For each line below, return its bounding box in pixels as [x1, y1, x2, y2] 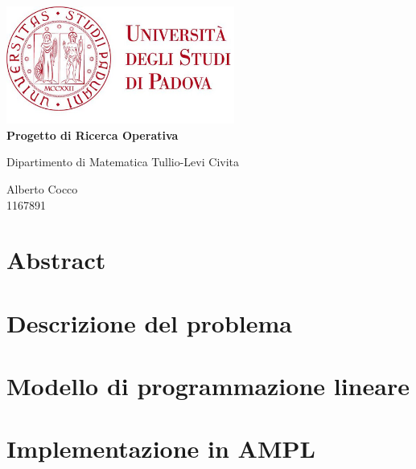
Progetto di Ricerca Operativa [6, 126, 179, 143]
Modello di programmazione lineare [6, 369, 410, 402]
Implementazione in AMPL [6, 432, 315, 465]
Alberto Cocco [6, 180, 78, 197]
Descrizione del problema [6, 306, 293, 339]
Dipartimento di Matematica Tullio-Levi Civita [6, 153, 240, 170]
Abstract [6, 243, 106, 276]
